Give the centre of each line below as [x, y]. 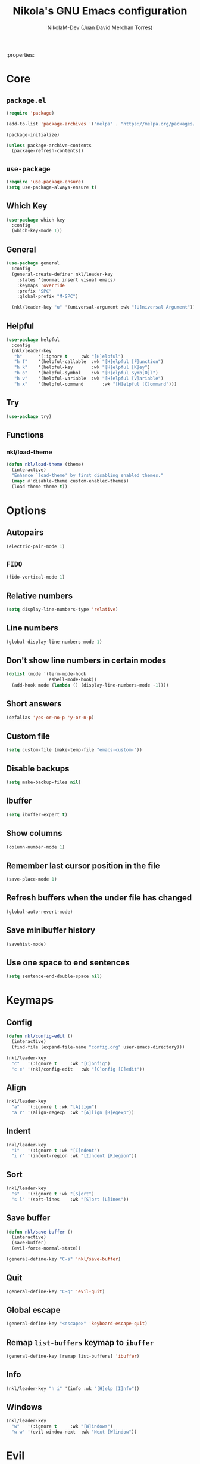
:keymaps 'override [41, 285]
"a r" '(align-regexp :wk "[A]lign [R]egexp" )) [73, 1112]
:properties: [20, 54]
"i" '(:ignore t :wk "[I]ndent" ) [56, 1151]
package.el [26, 100]
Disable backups [38, 768]
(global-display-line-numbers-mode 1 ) [54, 642]
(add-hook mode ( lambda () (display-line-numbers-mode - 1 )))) [90, 685]
